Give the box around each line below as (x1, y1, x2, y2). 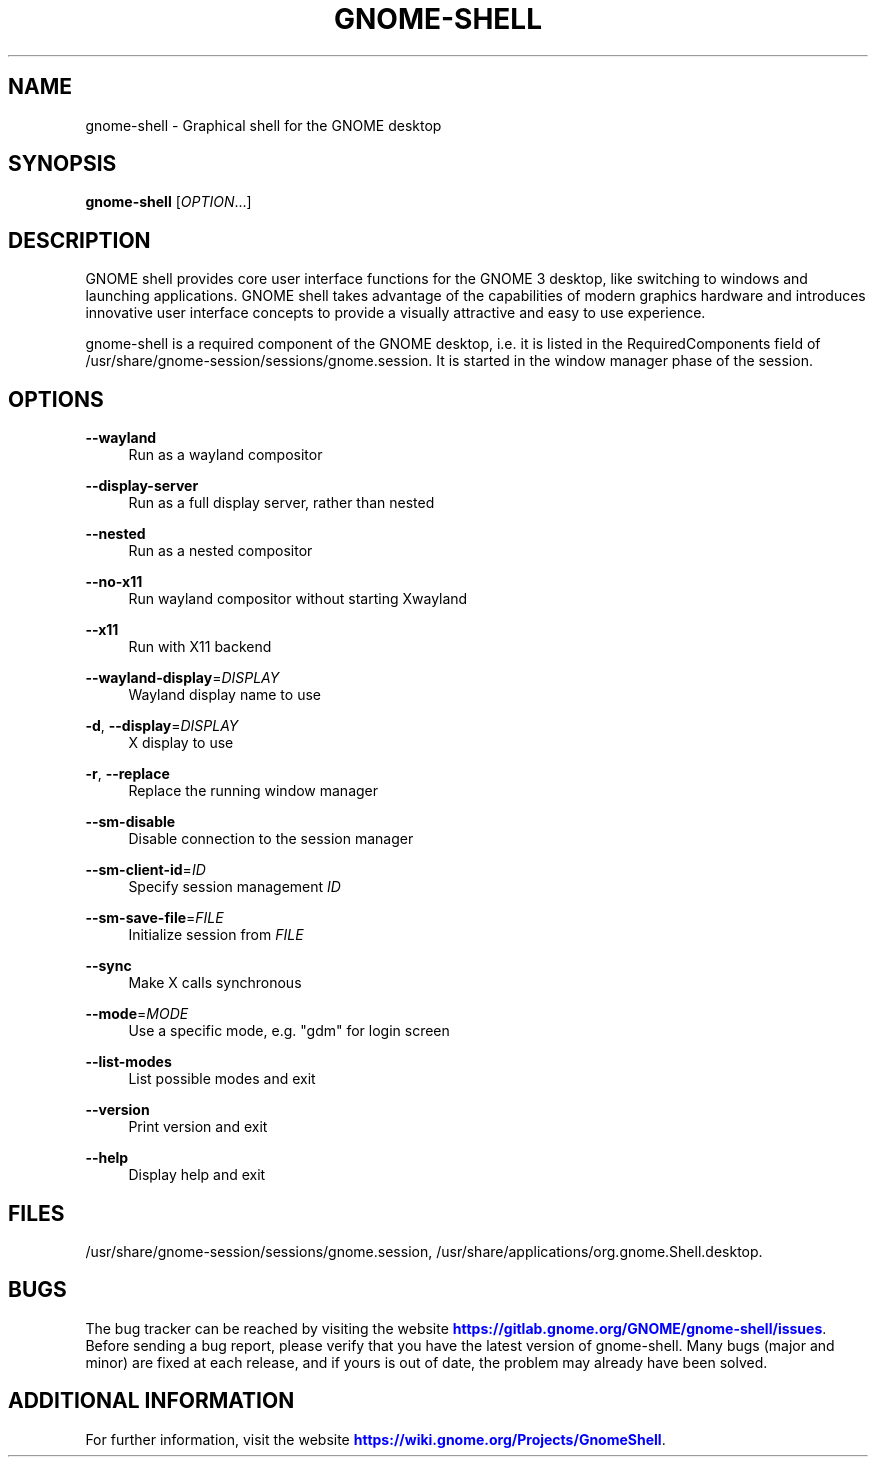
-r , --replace (85, 765, 170, 783)
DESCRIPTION (8, 227, 151, 253)
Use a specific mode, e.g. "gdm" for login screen (128, 1022, 450, 1040)
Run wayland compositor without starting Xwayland (128, 590, 468, 608)
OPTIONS (8, 386, 104, 412)
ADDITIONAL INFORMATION (8, 1388, 295, 1414)
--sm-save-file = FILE (85, 909, 224, 927)
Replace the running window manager (128, 782, 379, 800)
